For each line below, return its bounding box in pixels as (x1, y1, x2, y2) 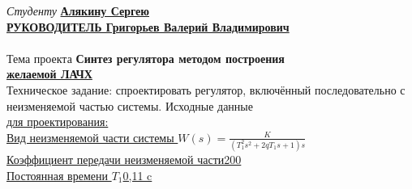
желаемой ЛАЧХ (6, 65, 92, 82)
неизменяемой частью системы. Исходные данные (6, 97, 253, 114)
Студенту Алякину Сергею (6, 2, 149, 19)
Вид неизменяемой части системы (6, 128, 174, 145)
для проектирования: (6, 113, 109, 130)
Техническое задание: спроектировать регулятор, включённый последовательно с (6, 81, 406, 98)
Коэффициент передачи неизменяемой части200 (6, 151, 242, 168)
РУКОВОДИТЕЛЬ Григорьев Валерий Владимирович (6, 18, 290, 35)
